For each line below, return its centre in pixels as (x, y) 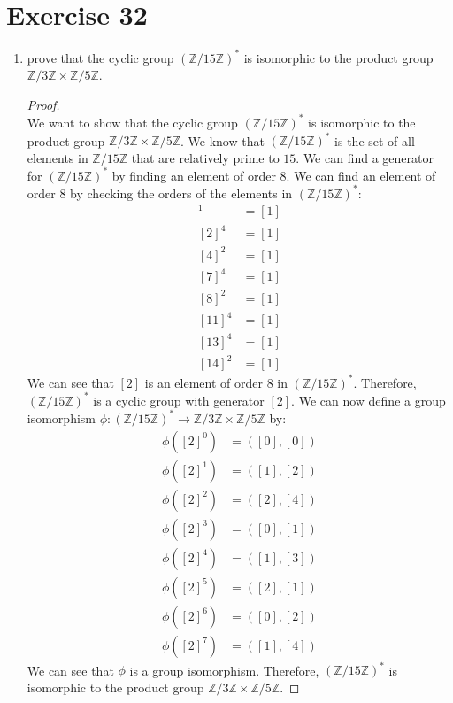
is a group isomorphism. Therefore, (224, 670)
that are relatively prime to (205, 157)
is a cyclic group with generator (179, 400)
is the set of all (375, 140)
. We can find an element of (361, 175)
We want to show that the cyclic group (132, 122)
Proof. (43, 104)
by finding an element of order (194, 175)
